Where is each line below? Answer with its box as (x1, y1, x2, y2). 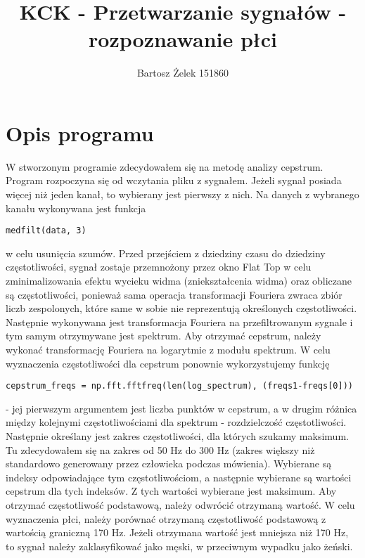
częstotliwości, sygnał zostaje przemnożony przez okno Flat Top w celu (6, 259, 312, 274)
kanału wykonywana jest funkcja (6, 200, 146, 215)
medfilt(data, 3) (6, 226, 87, 236)
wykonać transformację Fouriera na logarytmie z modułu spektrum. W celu (6, 342, 331, 357)
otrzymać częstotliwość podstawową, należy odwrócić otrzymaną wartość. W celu (6, 498, 355, 512)
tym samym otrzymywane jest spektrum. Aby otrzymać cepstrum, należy (6, 328, 321, 343)
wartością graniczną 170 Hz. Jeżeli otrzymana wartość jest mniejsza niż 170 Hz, (6, 525, 349, 540)
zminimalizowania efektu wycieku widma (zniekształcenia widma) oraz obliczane (6, 273, 352, 288)
